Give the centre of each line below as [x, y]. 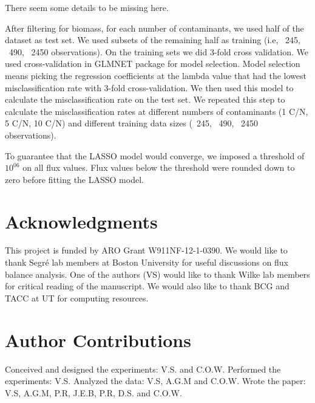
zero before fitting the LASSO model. [74, 179]
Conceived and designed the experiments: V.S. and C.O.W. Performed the [143, 369]
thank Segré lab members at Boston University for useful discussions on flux [147, 262]
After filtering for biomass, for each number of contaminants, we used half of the [154, 28]
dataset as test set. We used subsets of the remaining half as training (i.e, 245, [153, 40]
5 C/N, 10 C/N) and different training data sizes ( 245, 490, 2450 [132, 123]
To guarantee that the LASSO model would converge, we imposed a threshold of [155, 155]
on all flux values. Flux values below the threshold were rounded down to [159, 167]
